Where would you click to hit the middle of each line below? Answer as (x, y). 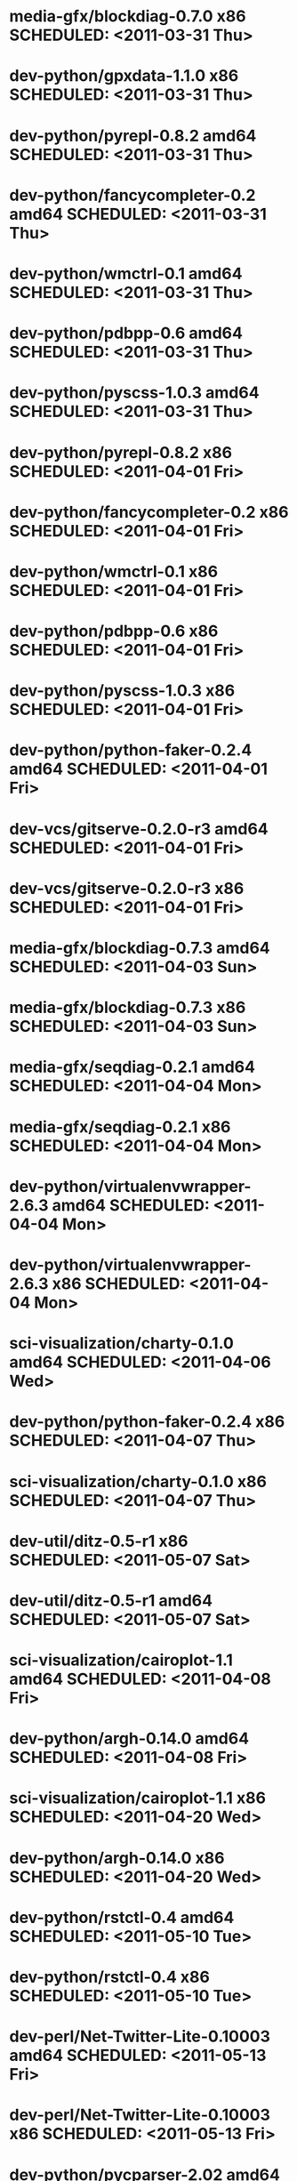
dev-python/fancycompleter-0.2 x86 (149, 512)
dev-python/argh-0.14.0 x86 (117, 1858)
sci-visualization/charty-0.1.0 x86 (138, 1481)
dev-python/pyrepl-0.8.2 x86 (121, 452)
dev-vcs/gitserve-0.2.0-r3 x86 (127, 888)
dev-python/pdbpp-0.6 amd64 (126, 333)
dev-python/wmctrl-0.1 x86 (114, 571)
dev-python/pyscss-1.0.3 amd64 (134, 393)
